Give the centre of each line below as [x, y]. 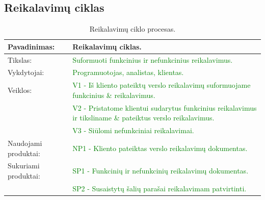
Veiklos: [20, 90]
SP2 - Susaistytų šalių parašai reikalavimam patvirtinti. [160, 188]
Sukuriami [24, 166]
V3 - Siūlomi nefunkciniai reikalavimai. [133, 130]
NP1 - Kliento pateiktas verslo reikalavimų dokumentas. [160, 148]
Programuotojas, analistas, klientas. [128, 72]
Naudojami [25, 143]
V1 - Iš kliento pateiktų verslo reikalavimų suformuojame [162, 85]
